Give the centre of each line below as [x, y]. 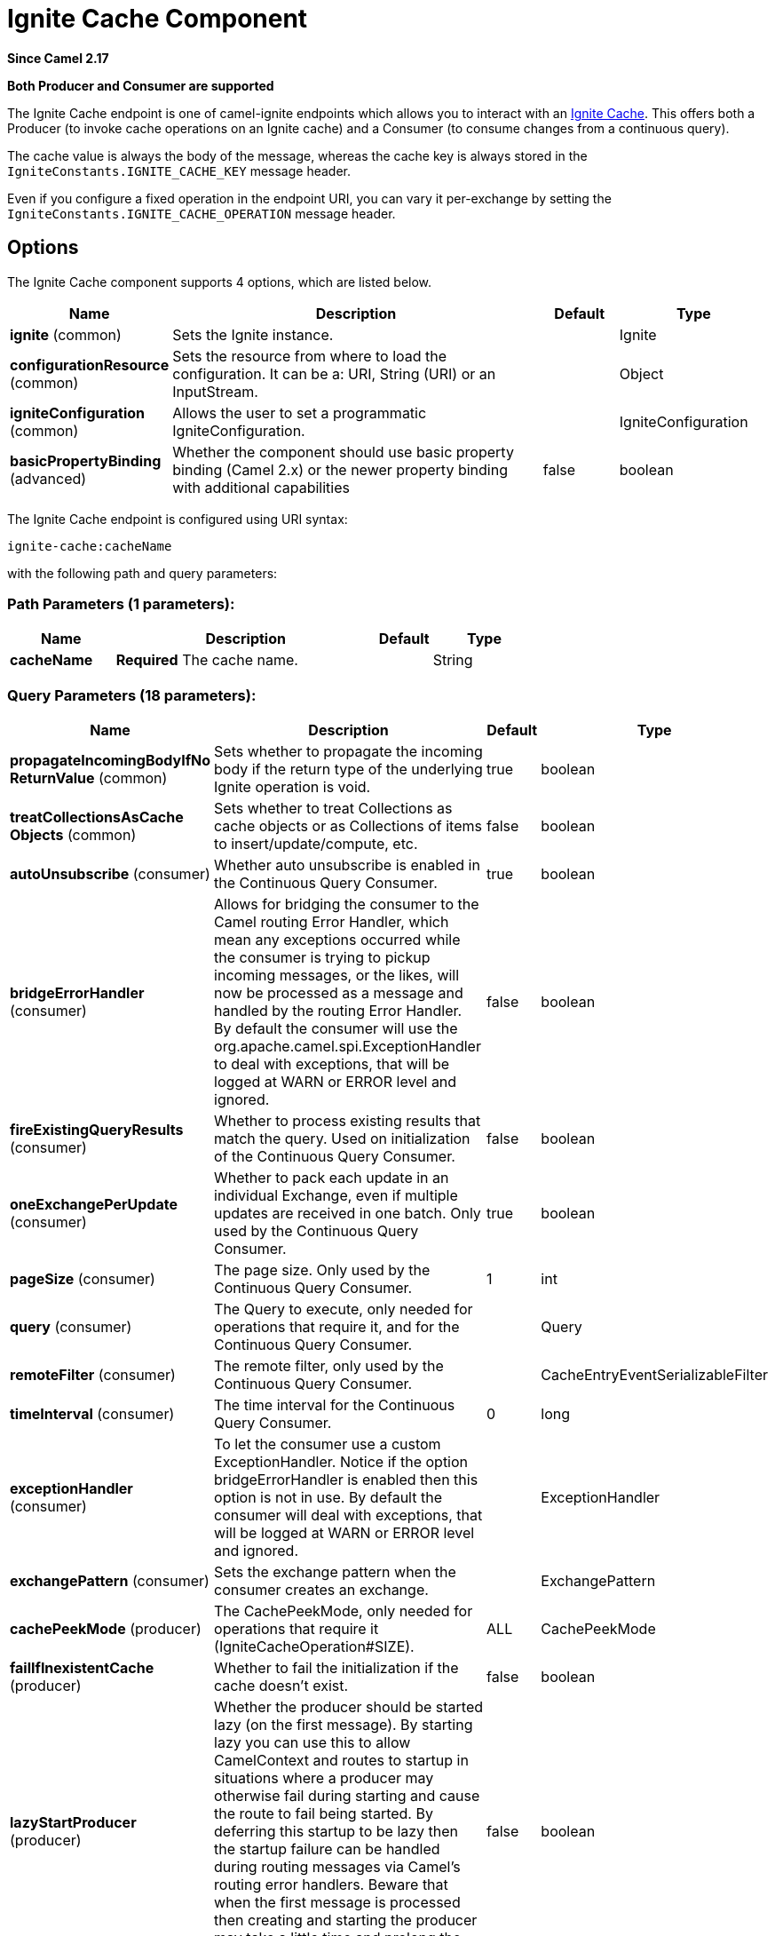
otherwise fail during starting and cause [347, 1796]
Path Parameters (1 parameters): [121, 603]
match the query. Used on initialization [342, 1139]
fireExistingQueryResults [97, 1130]
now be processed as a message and [339, 993]
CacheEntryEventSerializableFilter [654, 1375]
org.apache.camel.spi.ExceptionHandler [348, 1047]
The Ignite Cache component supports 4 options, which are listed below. [220, 282]
